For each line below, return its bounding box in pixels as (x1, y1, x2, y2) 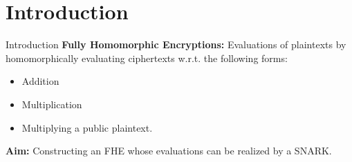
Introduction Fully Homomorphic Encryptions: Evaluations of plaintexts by (6, 37, 346, 52)
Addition (21, 74, 59, 88)
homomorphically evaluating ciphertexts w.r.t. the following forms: (6, 50, 288, 65)
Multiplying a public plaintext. (21, 120, 153, 134)
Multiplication (21, 97, 82, 111)
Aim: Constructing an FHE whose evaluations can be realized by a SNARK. (6, 143, 332, 158)
